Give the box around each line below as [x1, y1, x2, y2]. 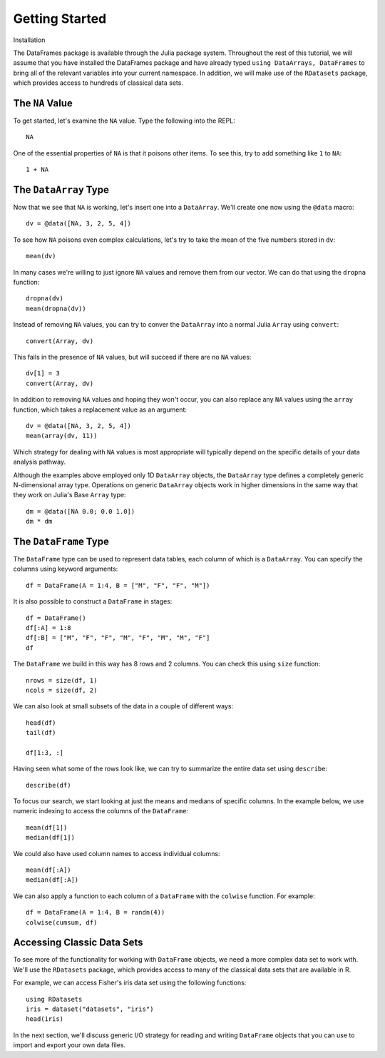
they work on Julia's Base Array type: [13, 491, 126, 499]
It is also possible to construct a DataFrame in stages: [13, 597, 173, 606]
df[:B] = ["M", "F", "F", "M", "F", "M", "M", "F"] [26, 634, 210, 642]
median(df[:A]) [26, 876, 79, 884]
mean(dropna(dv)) [26, 304, 86, 312]
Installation [13, 36, 46, 44]
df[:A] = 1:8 [26, 624, 71, 631]
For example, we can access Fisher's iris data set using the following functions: [13, 978, 247, 987]
